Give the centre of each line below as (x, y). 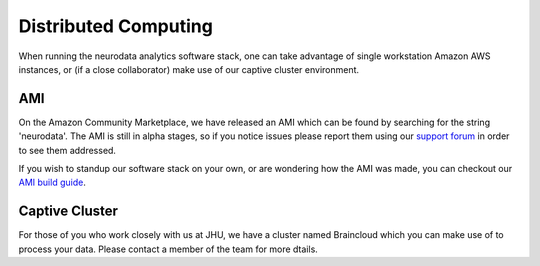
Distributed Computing (116, 26)
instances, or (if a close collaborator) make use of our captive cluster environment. (189, 69)
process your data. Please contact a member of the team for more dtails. (168, 249)
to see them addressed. (67, 150)
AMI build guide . (52, 182)
